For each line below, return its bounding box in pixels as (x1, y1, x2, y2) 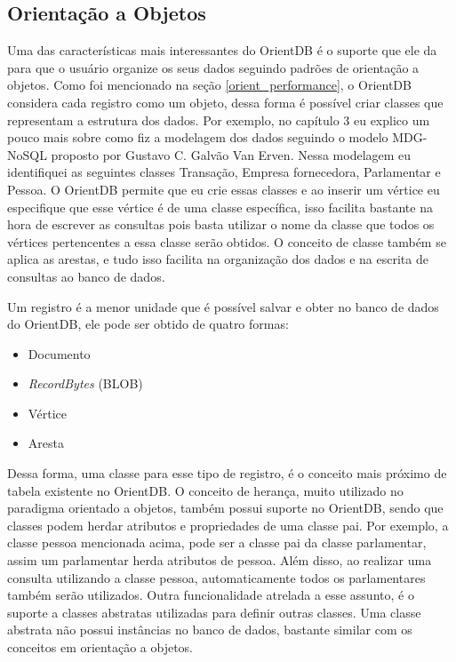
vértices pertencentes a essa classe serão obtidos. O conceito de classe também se (7, 232, 446, 251)
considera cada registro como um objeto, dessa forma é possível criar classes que (7, 92, 444, 111)
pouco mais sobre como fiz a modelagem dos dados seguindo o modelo (7, 128, 388, 147)
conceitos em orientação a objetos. (7, 638, 193, 657)
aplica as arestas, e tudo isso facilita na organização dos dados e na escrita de (7, 250, 428, 268)
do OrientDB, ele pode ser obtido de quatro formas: (7, 315, 289, 333)
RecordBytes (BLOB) (28, 374, 143, 393)
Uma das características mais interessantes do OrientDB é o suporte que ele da (7, 41, 437, 60)
